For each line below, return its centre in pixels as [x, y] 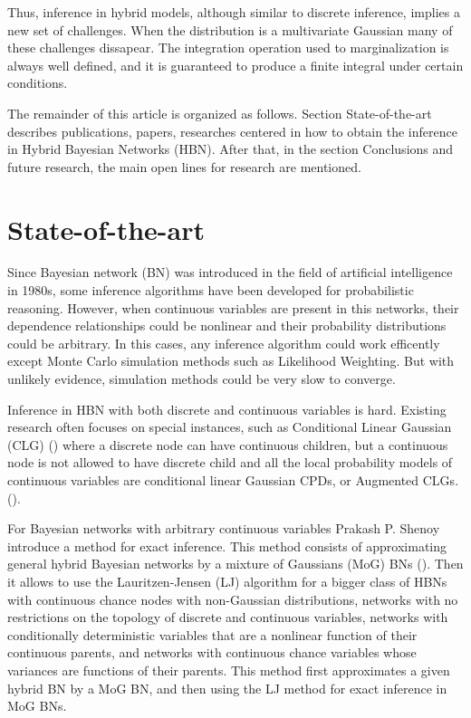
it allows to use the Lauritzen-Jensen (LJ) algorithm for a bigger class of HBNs [227, 581]
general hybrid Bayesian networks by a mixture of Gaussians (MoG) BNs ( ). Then [235, 564]
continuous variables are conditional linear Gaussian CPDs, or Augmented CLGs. [233, 480]
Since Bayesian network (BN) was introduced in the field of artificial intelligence [230, 272]
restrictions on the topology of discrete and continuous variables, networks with [228, 617]
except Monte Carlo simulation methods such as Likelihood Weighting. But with [231, 361]
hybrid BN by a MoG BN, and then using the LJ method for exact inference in [227, 688]
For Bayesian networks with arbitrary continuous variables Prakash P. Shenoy [224, 528]
